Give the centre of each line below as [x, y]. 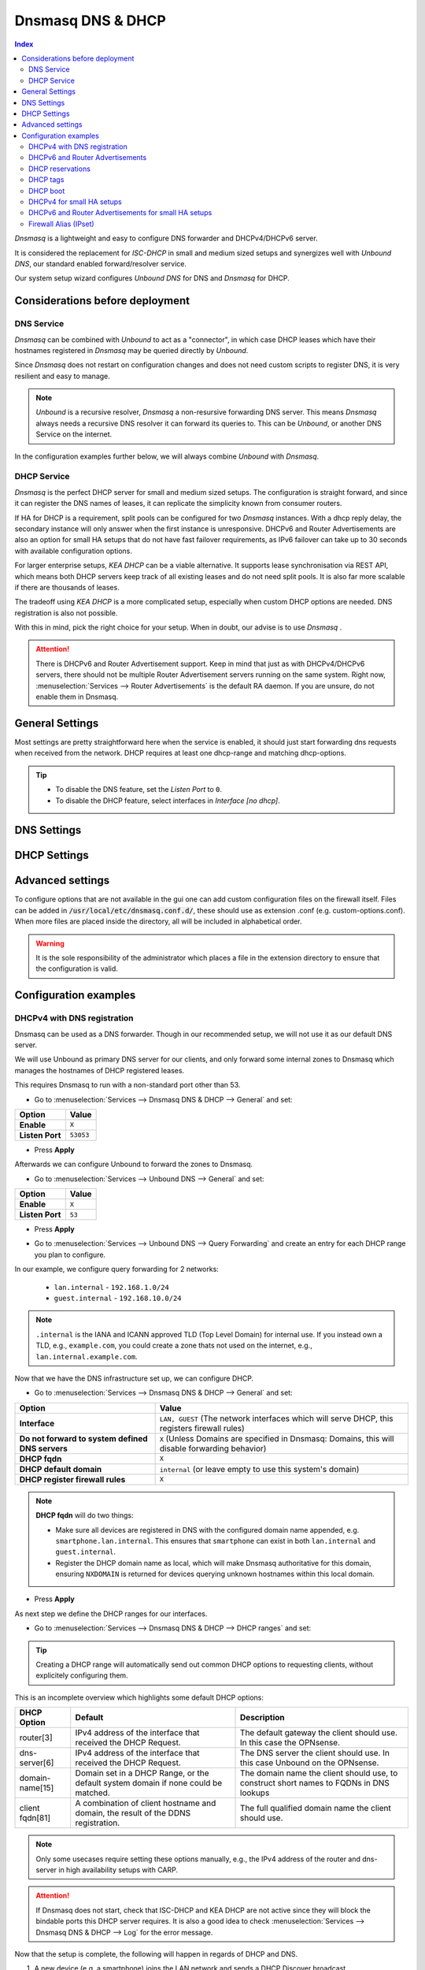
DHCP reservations [59, 169]
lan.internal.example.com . [87, 1356]
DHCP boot [47, 191]
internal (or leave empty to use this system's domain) [259, 1469]
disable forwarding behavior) [213, 1448]
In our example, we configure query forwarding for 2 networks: [117, 1269]
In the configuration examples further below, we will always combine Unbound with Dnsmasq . [167, 456]
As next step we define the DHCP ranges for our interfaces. [111, 1613]
